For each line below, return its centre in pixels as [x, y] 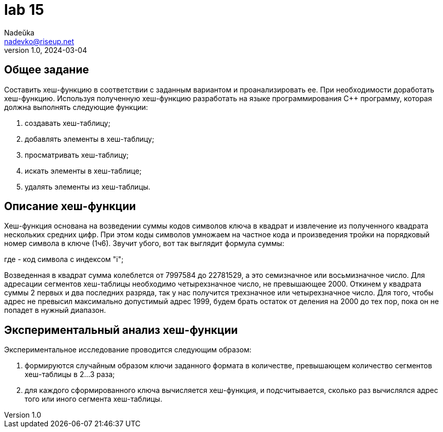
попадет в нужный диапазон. [55, 310]
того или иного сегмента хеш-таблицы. [94, 399]
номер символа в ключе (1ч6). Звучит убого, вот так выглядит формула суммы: [144, 243]
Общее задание [47, 70]
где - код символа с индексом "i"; [64, 259]
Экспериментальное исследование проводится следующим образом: [128, 350]
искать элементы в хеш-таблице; [83, 171]
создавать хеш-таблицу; [68, 123]
